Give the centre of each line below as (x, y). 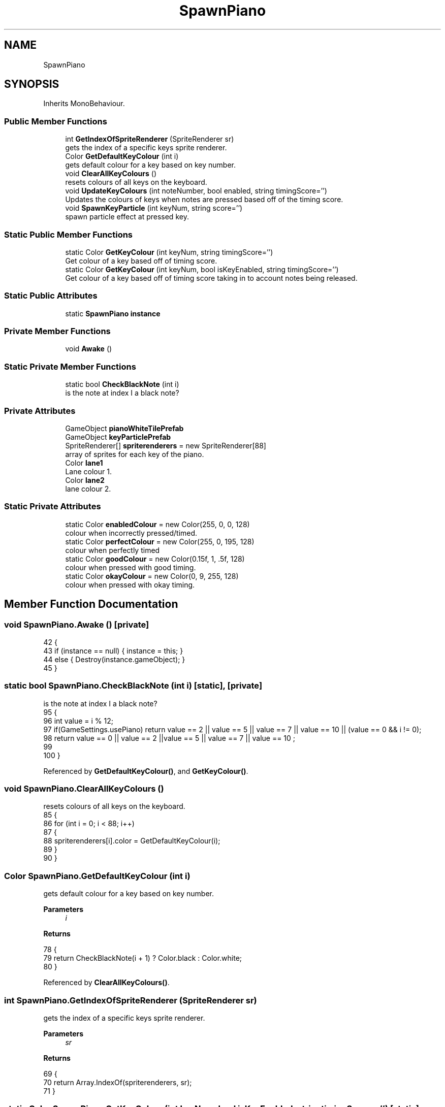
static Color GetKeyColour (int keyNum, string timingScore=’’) (169, 252)
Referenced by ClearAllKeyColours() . (106, 983)
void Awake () (89, 349)
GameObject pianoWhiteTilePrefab (124, 428)
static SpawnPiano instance (113, 313)
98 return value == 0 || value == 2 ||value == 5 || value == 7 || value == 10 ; (169, 738)
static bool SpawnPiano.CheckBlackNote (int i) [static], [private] (133, 686)
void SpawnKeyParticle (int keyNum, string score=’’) (154, 208)
